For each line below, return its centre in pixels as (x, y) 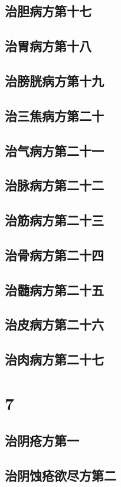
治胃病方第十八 (48, 46)
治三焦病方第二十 (54, 115)
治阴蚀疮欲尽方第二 (60, 475)
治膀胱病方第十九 (54, 80)
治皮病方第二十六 (54, 324)
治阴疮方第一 (42, 440)
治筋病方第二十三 (54, 220)
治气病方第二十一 (54, 150)
